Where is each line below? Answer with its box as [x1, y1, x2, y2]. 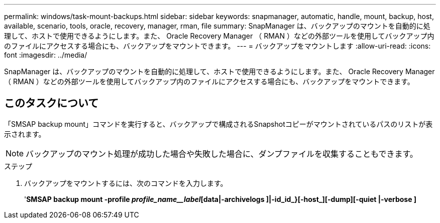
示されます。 [4, 129, 46, 138]
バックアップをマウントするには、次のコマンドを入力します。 [24, 178, 228, 187]
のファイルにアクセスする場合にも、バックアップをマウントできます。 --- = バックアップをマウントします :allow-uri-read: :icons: [4, 42, 431, 50]
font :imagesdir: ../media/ [4, 51, 87, 59]
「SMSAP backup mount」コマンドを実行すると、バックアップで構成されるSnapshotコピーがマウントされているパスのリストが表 [4, 119, 433, 128]
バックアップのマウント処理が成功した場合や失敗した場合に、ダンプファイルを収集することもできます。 [26, 148, 418, 159]
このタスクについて [4, 97, 99, 110]
